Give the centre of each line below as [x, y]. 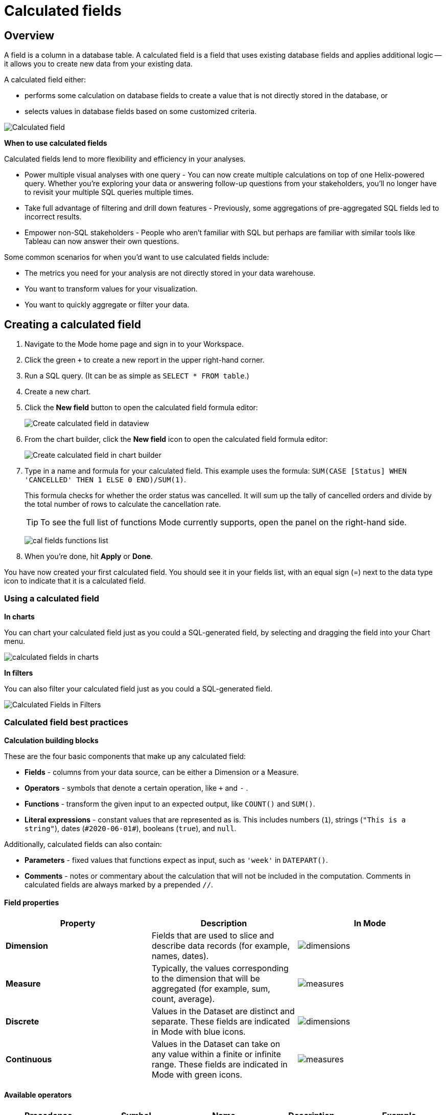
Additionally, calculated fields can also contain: [83, 844]
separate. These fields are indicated [221, 1021]
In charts [19, 616]
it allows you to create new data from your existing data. [98, 64]
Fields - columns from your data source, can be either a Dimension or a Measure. [162, 772]
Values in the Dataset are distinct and [223, 1011]
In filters [19, 673]
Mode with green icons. [197, 1074]
